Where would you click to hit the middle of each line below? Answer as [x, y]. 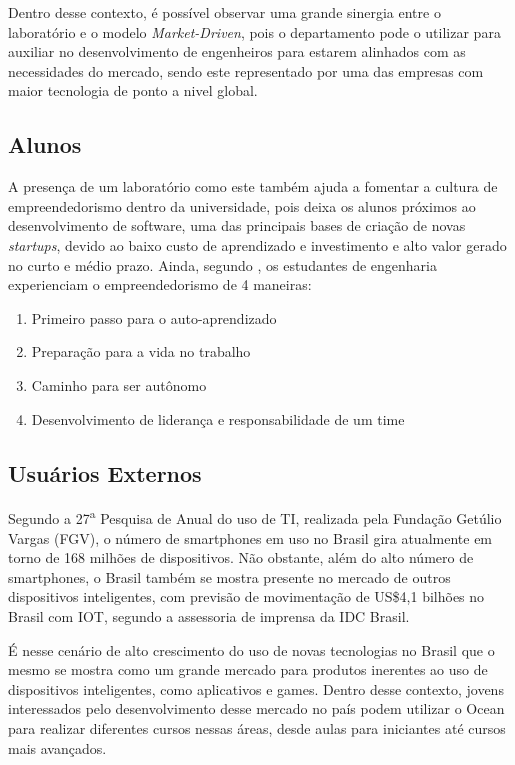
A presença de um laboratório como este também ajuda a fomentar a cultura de [253, 186]
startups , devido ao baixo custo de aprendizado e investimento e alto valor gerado [257, 244]
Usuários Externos [105, 472]
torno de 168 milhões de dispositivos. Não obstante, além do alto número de [241, 557]
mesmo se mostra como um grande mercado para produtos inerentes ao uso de [248, 669]
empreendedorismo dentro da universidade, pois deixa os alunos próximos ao [242, 205]
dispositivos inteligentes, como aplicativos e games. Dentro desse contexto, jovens [256, 688]
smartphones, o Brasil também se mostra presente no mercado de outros [229, 576]
